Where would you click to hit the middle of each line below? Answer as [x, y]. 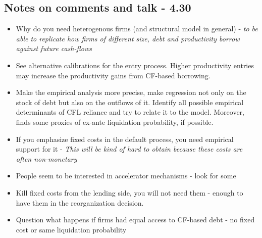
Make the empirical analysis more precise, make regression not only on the [131, 92]
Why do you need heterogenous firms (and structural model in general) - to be [137, 29]
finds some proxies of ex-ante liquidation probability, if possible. [115, 122]
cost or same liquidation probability [71, 229]
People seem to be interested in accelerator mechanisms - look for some [126, 176]
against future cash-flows [54, 48]
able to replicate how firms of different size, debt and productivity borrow [128, 38]
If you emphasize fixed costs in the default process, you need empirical [125, 139]
